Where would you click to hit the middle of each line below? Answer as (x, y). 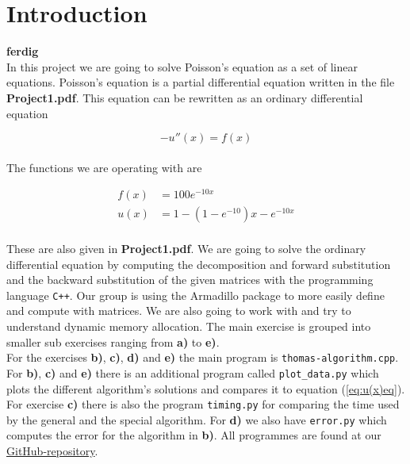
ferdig (23, 51)
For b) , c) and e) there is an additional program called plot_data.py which (193, 372)
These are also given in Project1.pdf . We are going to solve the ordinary (186, 249)
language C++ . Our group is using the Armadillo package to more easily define (195, 295)
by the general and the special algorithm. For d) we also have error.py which (197, 419)
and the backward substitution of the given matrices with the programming (190, 280)
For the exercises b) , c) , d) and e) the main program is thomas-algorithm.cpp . (203, 357)
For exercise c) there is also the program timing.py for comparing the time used (203, 404)
